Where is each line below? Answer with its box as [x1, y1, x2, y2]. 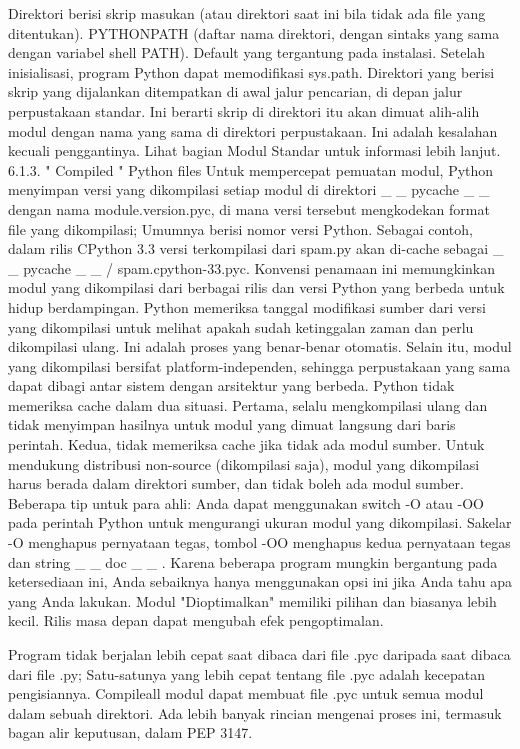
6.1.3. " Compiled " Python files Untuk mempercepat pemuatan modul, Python [8, 159, 494, 180]
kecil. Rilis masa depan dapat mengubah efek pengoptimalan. [8, 610, 384, 631]
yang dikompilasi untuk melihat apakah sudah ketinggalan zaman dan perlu [8, 316, 474, 337]
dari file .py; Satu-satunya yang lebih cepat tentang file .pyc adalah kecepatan [8, 663, 485, 684]
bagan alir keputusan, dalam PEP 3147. [8, 722, 253, 743]
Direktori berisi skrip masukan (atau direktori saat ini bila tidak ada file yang [8, 3, 486, 23]
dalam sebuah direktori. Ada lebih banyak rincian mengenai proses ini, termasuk [8, 702, 502, 723]
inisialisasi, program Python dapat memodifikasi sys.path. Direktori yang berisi [8, 61, 495, 82]
